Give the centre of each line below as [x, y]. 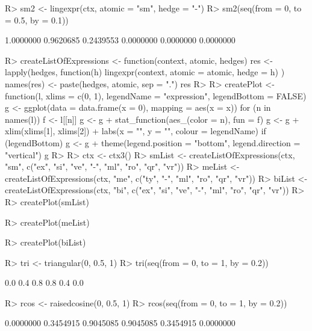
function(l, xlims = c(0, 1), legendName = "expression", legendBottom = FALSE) [156, 95]
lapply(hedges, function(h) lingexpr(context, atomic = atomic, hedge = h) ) [145, 72]
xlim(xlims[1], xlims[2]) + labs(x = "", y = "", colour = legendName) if [136, 131]
